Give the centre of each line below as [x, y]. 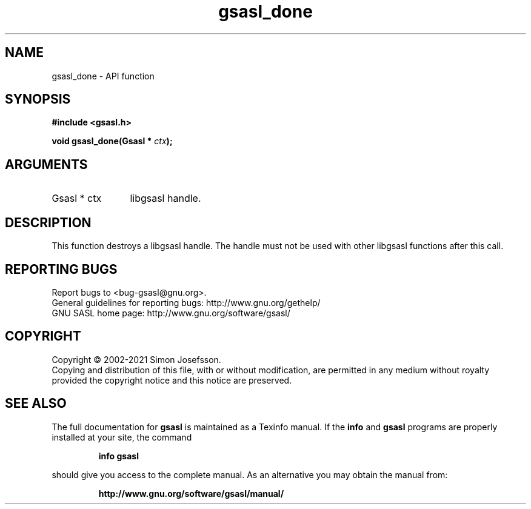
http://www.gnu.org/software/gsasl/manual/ [191, 493]
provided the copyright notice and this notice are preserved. [172, 380]
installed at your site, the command [122, 437]
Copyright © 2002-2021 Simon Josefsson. [136, 359]
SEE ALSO [36, 404]
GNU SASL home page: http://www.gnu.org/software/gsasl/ [171, 313]
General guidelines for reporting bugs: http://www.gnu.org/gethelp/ [186, 302]
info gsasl [119, 456]
